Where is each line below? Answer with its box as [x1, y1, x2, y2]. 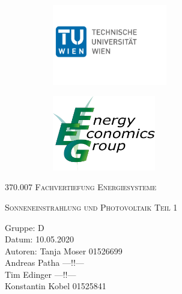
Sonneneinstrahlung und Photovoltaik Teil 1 [5, 200, 178, 213]
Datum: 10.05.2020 [5, 233, 74, 245]
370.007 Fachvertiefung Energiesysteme [5, 181, 156, 193]
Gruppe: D [5, 221, 44, 233]
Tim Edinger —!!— [5, 268, 76, 280]
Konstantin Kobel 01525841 [5, 280, 106, 292]
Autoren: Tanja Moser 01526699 [5, 244, 123, 257]
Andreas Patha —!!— [5, 256, 84, 269]
